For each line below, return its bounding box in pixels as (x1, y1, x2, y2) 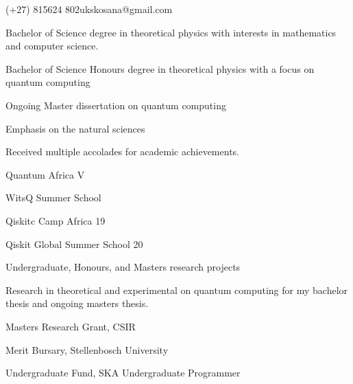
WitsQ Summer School (5, 190, 101, 205)
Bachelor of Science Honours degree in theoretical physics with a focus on (5, 61, 315, 76)
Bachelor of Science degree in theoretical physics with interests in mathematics (5, 25, 337, 39)
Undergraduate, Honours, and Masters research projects (5, 260, 241, 274)
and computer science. (5, 38, 99, 53)
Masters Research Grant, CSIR (5, 319, 136, 333)
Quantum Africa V (5, 167, 85, 181)
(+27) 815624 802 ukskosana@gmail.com (5, 2, 173, 16)
